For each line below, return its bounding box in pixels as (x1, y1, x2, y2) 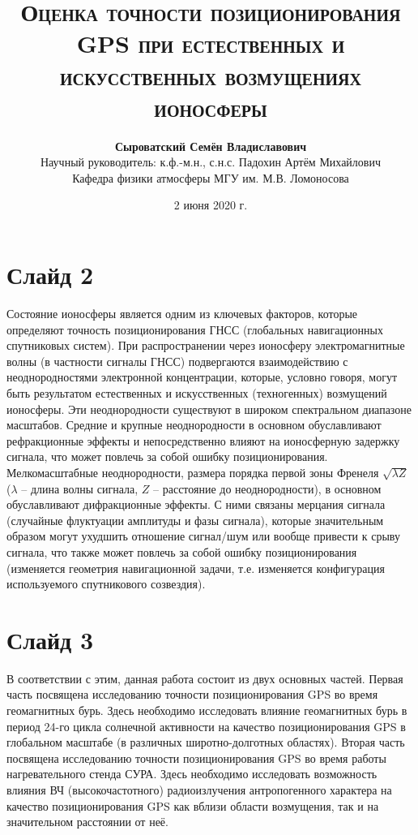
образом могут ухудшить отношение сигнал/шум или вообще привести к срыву (6, 527, 400, 544)
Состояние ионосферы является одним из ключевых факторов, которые (6, 305, 358, 321)
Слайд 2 (6, 258, 94, 291)
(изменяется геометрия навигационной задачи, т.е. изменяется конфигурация (6, 559, 386, 576)
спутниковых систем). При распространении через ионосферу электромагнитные (6, 337, 405, 354)
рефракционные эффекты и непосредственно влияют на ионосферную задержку (6, 432, 400, 449)
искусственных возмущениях (60, 58, 361, 92)
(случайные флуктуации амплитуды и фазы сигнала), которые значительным (6, 511, 384, 528)
